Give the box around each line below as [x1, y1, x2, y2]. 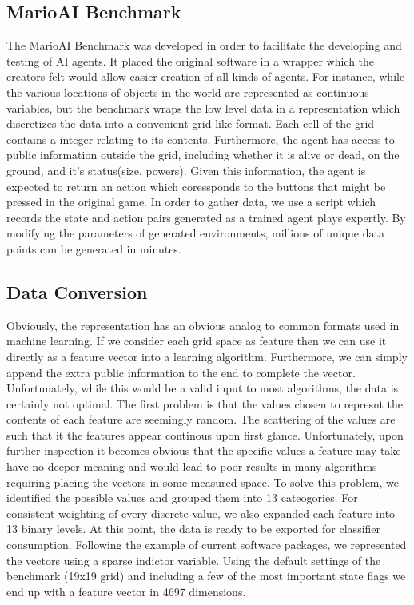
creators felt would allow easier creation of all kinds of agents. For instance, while [6, 68, 405, 85]
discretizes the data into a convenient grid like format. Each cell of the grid [6, 115, 375, 132]
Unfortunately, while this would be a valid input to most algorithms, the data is [6, 380, 399, 396]
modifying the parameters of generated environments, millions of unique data [6, 225, 384, 241]
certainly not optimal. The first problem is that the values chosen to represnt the [6, 395, 404, 412]
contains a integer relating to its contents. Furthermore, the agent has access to [6, 130, 395, 147]
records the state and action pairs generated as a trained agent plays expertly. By [6, 209, 406, 225]
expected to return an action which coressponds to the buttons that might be [6, 177, 386, 194]
